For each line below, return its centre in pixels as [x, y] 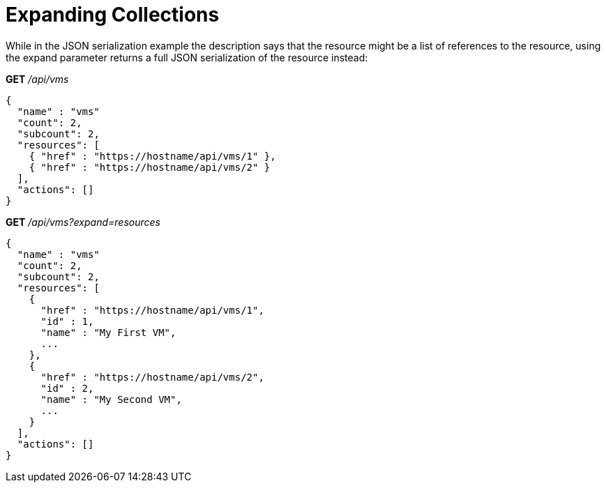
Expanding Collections [113, 15]
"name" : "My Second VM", [111, 399]
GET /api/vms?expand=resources [83, 222]
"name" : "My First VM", [108, 332]
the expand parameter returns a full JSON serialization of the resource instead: [187, 57]
